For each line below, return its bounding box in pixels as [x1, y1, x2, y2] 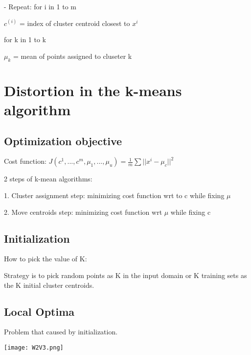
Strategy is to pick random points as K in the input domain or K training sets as [4, 270, 247, 280]
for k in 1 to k [4, 34, 46, 45]
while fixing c [170, 206, 211, 217]
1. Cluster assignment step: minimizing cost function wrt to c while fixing [4, 190, 225, 200]
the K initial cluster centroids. [4, 279, 94, 290]
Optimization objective [4, 133, 122, 148]
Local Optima [4, 304, 74, 319]
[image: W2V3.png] [4, 344, 64, 351]
